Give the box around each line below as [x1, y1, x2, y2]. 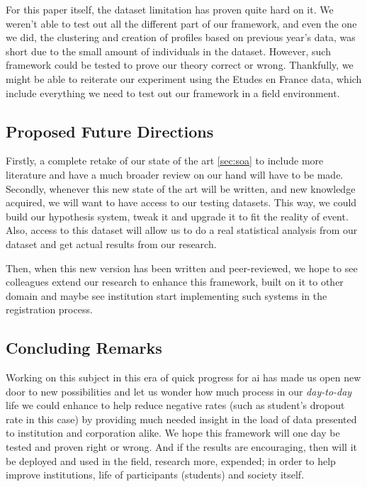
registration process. [6, 302, 93, 317]
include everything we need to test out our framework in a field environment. [6, 85, 340, 100]
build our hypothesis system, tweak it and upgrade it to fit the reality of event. [6, 208, 349, 223]
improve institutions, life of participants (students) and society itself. [6, 467, 305, 482]
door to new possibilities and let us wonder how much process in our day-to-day [6, 384, 352, 398]
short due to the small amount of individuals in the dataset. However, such [6, 43, 331, 58]
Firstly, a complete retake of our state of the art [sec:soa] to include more [6, 153, 324, 168]
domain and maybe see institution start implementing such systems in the [6, 288, 327, 303]
